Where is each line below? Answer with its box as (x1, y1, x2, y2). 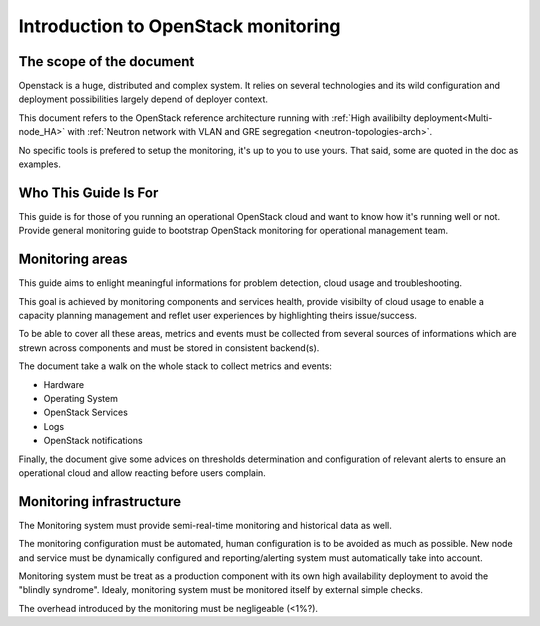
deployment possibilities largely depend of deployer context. (18, 93, 269, 105)
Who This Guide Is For (18, 184, 159, 201)
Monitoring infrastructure (18, 493, 182, 510)
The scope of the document (18, 53, 195, 70)
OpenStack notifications (43, 435, 144, 447)
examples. (18, 158, 62, 170)
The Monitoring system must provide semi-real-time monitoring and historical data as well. (18, 519, 392, 531)
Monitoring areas (18, 251, 129, 268)
